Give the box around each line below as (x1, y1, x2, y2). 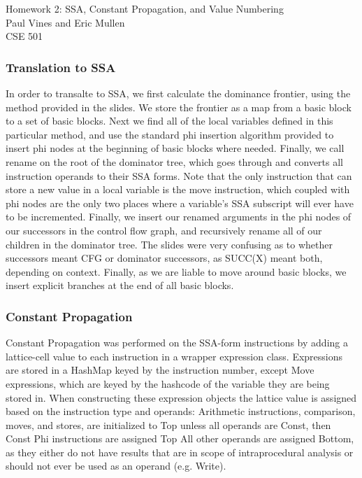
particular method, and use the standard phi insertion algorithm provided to (6, 127, 334, 141)
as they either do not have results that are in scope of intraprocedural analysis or (6, 444, 354, 459)
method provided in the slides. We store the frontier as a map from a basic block (6, 99, 352, 114)
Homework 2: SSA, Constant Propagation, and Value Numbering (6, 1, 284, 15)
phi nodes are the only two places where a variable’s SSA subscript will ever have (6, 195, 354, 210)
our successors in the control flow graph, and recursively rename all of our (6, 223, 322, 237)
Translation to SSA (6, 58, 116, 76)
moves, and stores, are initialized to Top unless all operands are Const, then (6, 417, 331, 432)
